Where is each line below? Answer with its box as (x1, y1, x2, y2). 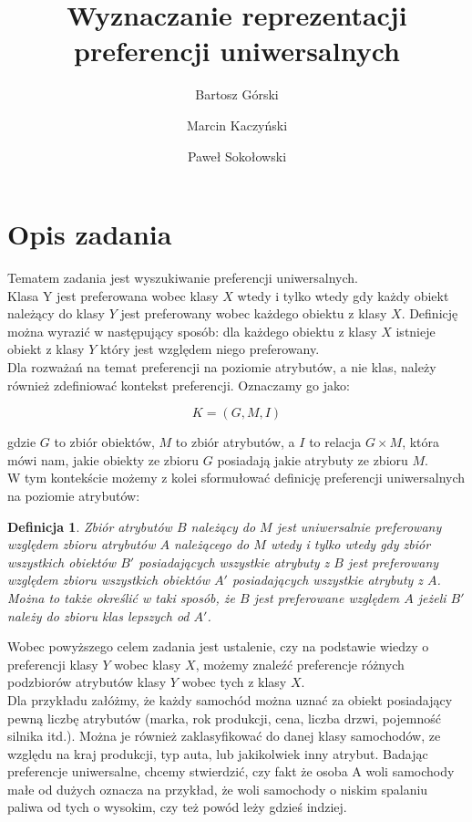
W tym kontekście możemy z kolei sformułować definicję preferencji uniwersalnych (7, 468, 466, 487)
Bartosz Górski (195, 85, 279, 104)
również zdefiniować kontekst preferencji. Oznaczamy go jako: (7, 375, 350, 394)
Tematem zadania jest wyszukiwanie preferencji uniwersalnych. (7, 268, 358, 287)
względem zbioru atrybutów (7, 535, 156, 554)
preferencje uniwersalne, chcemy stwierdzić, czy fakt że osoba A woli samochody (7, 762, 455, 781)
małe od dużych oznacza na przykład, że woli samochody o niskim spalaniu (7, 779, 428, 798)
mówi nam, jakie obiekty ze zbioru (7, 450, 200, 469)
